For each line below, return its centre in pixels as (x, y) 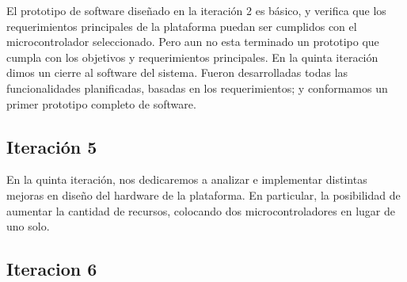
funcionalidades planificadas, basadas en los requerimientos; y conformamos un (197, 88)
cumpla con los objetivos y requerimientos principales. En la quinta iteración (192, 57)
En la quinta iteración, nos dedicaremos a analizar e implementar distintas (187, 179)
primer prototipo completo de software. (101, 103)
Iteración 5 (52, 146)
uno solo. (28, 226)
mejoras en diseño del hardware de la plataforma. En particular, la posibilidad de (203, 194)
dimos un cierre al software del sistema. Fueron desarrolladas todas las (177, 72)
